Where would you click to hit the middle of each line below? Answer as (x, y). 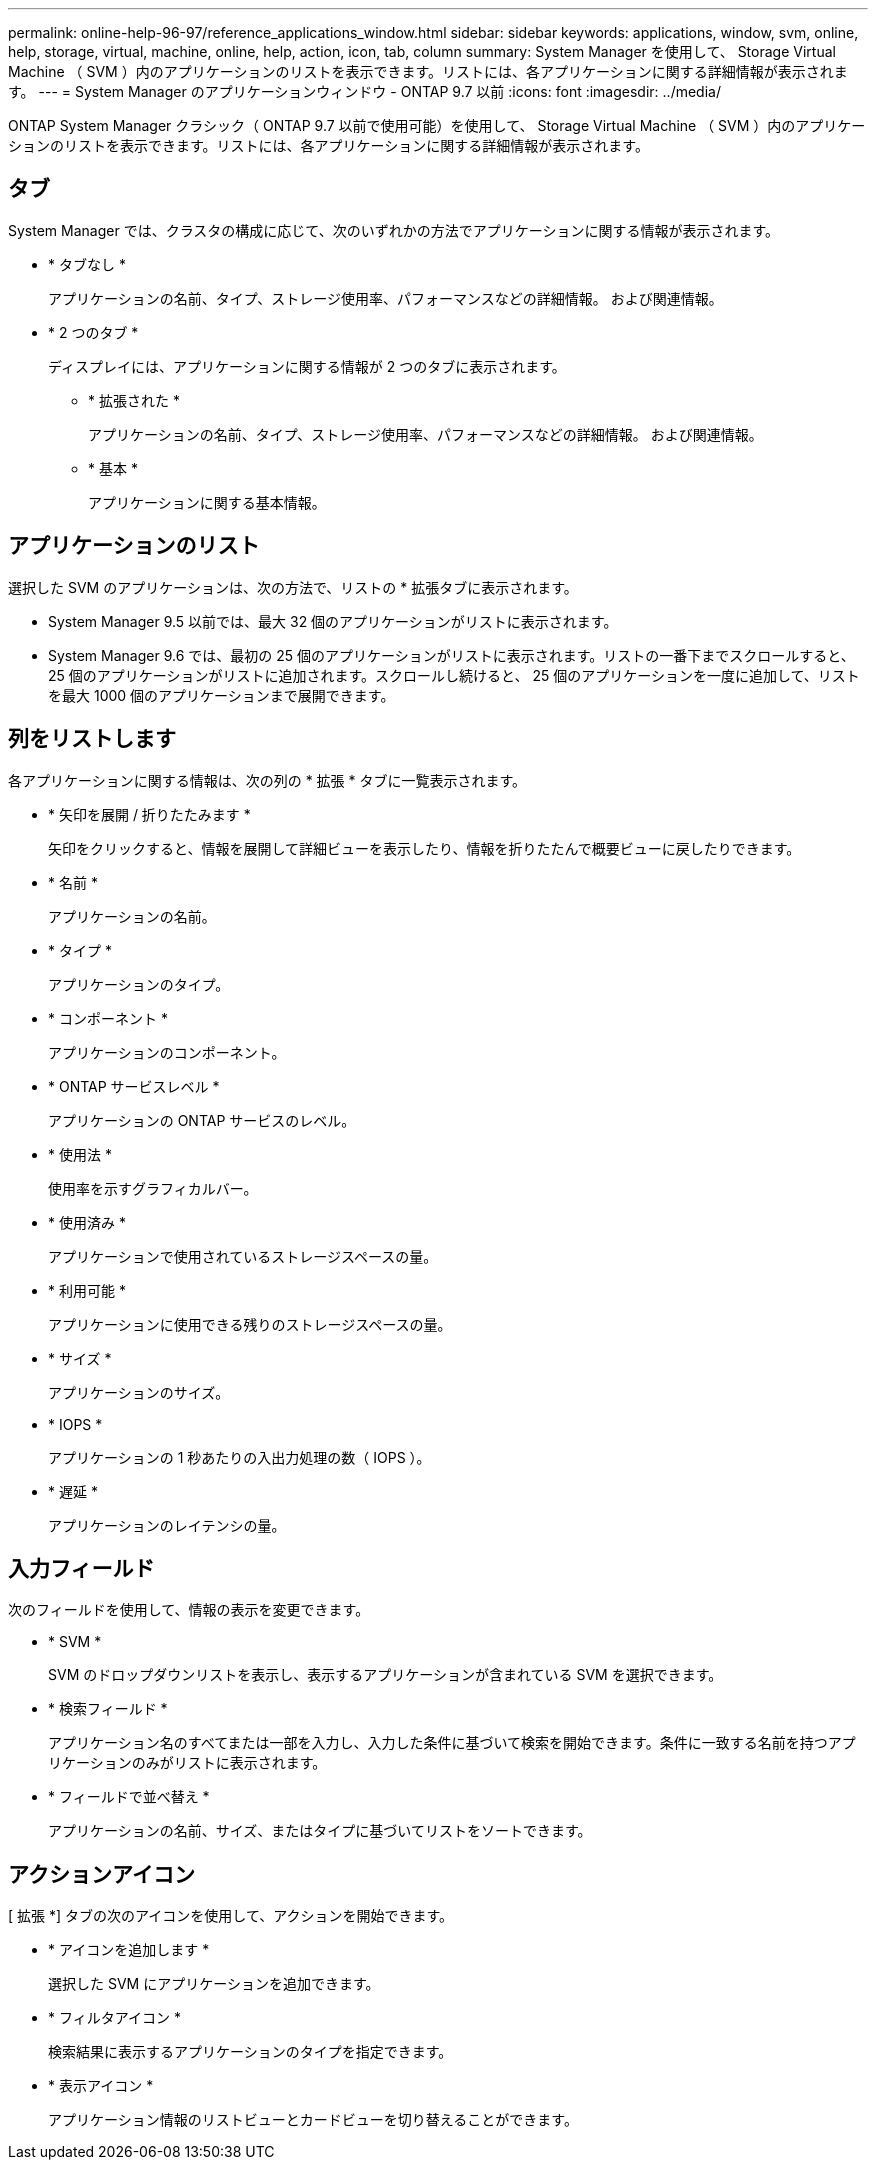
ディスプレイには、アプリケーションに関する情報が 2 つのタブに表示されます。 (307, 366)
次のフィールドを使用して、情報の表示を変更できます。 (189, 1610)
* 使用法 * (80, 1154)
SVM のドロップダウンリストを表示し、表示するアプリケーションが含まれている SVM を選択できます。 (385, 1675)
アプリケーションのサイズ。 (139, 1392)
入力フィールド (81, 1568)
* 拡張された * (134, 400)
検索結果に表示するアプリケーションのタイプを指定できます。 (250, 2052)
